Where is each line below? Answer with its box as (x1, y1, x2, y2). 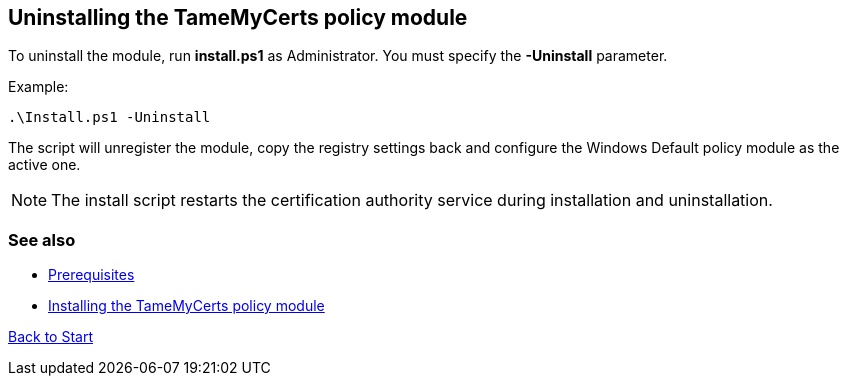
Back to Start (8, 328, 93, 346)
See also (8, 229, 76, 250)
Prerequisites (48, 266, 135, 284)
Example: (8, 78, 69, 96)
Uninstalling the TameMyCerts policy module (8, 5, 468, 30)
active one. (8, 156, 81, 174)
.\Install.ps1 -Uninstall (8, 109, 211, 126)
